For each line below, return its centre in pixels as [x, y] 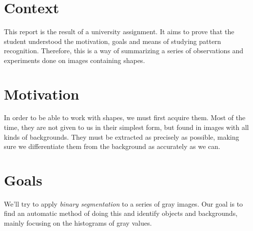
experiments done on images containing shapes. [75, 60]
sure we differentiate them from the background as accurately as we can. [112, 146]
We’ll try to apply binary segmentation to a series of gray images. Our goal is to [124, 203]
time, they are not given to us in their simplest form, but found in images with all [126, 127]
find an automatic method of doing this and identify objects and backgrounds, [121, 213]
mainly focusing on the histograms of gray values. [78, 222]
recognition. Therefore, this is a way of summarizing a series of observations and [124, 51]
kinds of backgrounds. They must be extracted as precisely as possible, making [122, 136]
